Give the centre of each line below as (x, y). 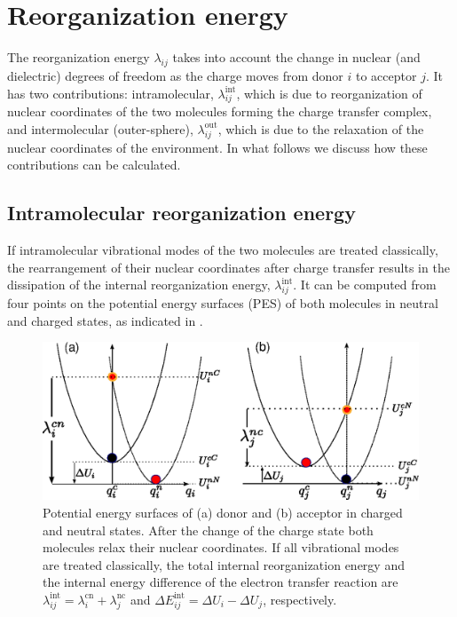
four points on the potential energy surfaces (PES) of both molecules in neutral (223, 303)
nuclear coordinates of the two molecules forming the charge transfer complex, (220, 111)
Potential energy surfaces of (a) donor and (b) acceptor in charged (223, 512)
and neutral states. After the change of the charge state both (208, 530)
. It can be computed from (365, 285)
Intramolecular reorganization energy (181, 213)
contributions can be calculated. (94, 165)
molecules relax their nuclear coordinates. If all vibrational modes (221, 547)
